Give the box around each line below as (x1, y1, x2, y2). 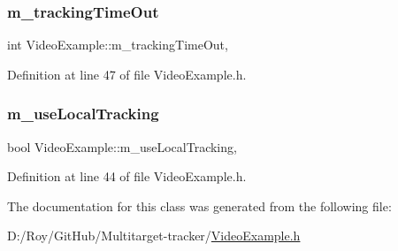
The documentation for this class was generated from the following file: (7, 196, 392, 215)
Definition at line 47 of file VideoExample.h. (7, 65, 247, 83)
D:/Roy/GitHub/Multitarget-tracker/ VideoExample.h (7, 226, 301, 245)
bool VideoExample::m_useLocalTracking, (7, 137, 237, 156)
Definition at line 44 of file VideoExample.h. (7, 167, 247, 186)
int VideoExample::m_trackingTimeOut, (7, 35, 228, 54)
